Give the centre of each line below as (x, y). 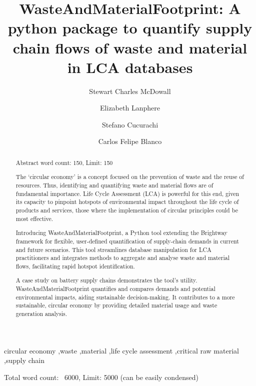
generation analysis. (41, 314)
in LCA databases (130, 67)
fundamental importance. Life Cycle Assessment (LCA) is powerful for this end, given (127, 193)
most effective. (34, 218)
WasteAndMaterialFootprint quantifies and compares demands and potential (115, 289)
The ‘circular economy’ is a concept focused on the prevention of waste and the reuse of (130, 177)
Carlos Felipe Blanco (130, 141)
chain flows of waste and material (130, 47)
